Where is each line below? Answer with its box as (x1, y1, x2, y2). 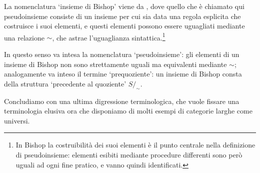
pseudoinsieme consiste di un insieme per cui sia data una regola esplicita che (4, 10, 241, 21)
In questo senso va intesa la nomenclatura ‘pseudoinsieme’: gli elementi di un (4, 49, 239, 59)
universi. (4, 115, 30, 125)
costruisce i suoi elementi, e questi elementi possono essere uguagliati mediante (4, 20, 245, 31)
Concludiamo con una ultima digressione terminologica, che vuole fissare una (4, 95, 239, 106)
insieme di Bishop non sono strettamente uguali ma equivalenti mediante (4, 58, 227, 69)
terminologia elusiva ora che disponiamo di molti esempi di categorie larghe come (4, 105, 252, 116)
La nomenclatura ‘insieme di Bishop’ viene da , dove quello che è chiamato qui (4, 1, 244, 11)
